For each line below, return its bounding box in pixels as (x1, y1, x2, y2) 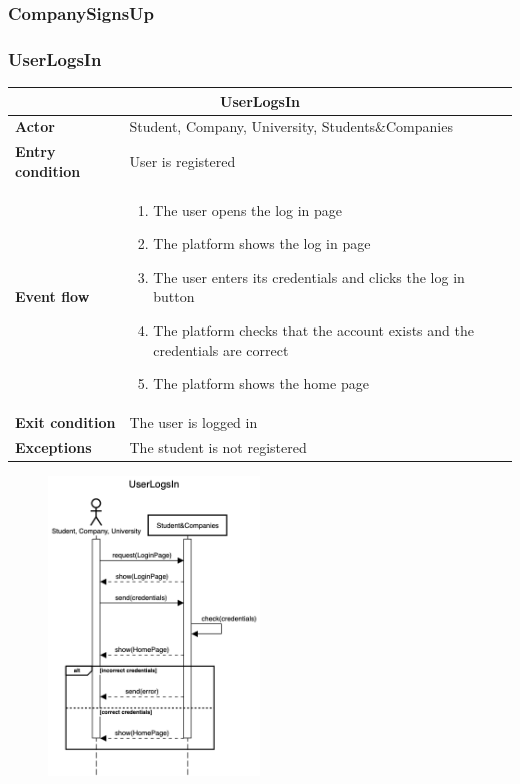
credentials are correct (153, 339, 289, 360)
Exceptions (15, 436, 92, 457)
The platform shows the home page (153, 373, 369, 394)
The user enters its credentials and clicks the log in (153, 266, 465, 287)
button (153, 286, 195, 307)
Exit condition (15, 412, 116, 433)
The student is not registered (129, 436, 307, 457)
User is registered (129, 151, 236, 172)
